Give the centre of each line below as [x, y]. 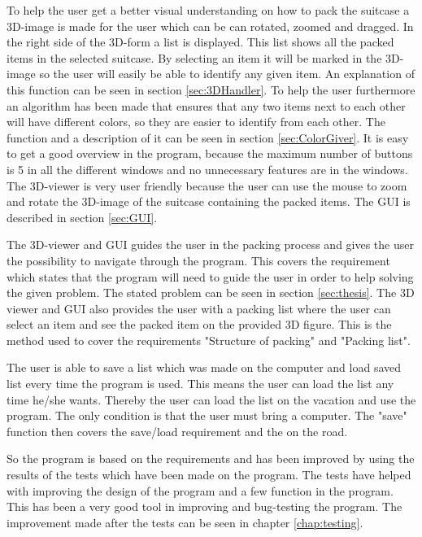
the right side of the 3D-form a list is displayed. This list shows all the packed [200, 42]
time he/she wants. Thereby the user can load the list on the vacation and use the [211, 399]
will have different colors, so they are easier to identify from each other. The [196, 122]
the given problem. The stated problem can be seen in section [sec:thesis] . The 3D [211, 293]
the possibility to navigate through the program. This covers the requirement [198, 260]
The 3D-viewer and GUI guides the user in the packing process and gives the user [210, 244]
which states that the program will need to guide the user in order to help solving [210, 276]
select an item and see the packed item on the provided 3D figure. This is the [199, 324]
